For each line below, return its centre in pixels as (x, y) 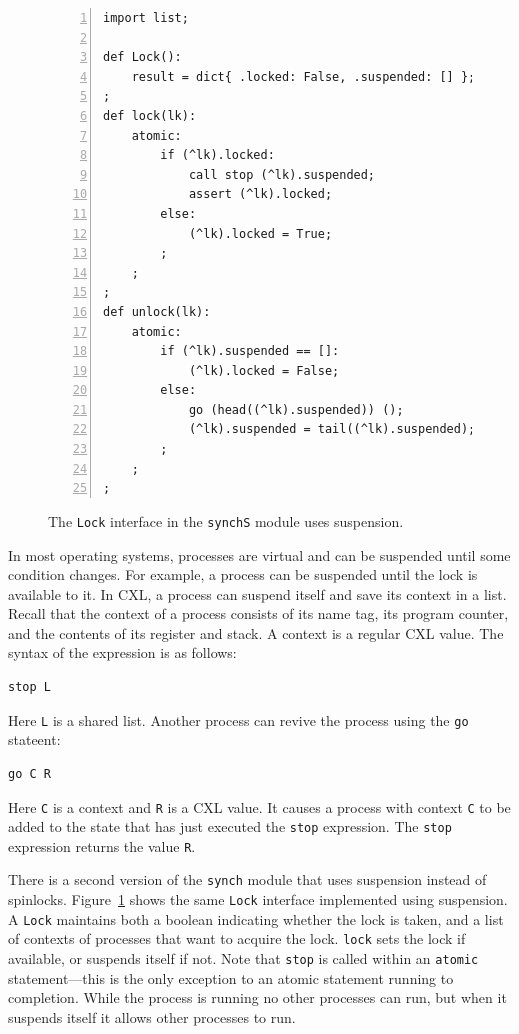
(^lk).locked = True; (260, 233)
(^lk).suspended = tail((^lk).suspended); (332, 429)
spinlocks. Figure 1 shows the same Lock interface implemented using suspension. (258, 899)
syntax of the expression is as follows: (122, 652)
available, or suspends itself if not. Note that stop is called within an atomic (243, 958)
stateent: (34, 739)
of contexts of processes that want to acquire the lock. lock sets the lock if (237, 938)
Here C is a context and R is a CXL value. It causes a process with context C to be (259, 806)
